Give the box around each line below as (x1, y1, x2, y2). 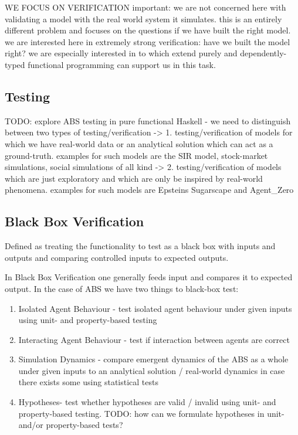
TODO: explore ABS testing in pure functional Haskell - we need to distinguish (5, 114, 291, 127)
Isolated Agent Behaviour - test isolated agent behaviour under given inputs (18, 302, 292, 314)
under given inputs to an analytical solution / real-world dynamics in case (18, 364, 285, 376)
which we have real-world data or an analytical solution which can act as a (5, 137, 273, 149)
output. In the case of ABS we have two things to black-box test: (5, 282, 239, 294)
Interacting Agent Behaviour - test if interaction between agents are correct (18, 333, 290, 345)
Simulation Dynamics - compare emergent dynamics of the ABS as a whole (18, 353, 289, 365)
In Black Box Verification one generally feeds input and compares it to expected (5, 271, 293, 283)
